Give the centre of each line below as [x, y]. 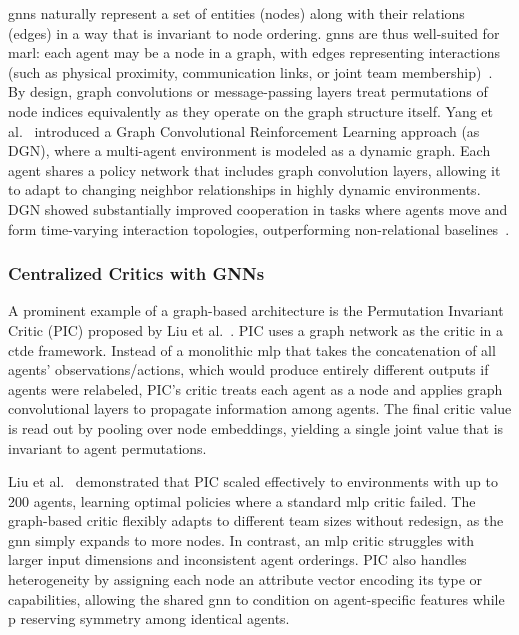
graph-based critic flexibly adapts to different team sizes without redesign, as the [256, 520]
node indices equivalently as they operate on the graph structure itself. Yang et [251, 110]
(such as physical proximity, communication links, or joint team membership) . [250, 71]
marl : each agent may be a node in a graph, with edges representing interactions [254, 52]
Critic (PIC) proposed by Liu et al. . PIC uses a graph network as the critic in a [255, 329]
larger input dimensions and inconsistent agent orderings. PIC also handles [237, 559]
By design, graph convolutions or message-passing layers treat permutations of [248, 91]
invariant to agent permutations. [107, 447]
